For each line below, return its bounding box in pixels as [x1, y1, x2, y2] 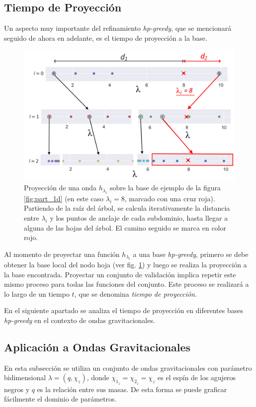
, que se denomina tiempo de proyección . [74, 288, 197, 299]
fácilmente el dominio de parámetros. [4, 394, 117, 404]
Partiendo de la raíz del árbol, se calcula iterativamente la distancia [24, 203, 230, 213]
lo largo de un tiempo [4, 288, 70, 299]
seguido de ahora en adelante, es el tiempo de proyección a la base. [4, 32, 207, 43]
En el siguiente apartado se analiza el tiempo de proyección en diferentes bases [4, 305, 243, 316]
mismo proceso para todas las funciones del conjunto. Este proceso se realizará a [4, 279, 249, 289]
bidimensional [4, 372, 46, 383]
